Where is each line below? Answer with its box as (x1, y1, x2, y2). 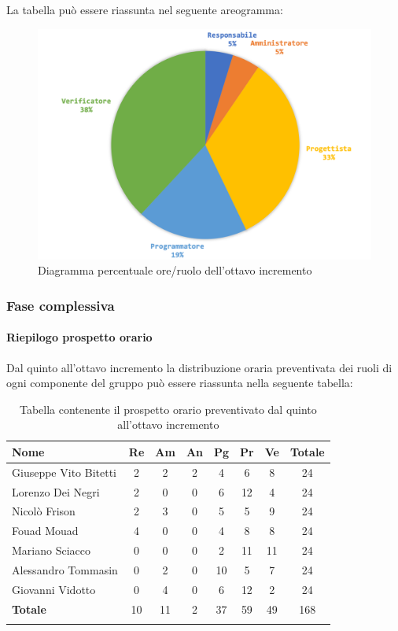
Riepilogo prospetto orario (6, 329, 153, 345)
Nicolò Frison (12, 503, 76, 519)
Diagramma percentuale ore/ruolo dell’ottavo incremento (38, 262, 312, 279)
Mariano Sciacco (12, 542, 90, 559)
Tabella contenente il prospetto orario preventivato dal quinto (19, 400, 317, 417)
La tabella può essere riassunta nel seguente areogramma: (6, 2, 283, 17)
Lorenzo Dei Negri (12, 483, 100, 500)
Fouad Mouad (12, 522, 79, 539)
